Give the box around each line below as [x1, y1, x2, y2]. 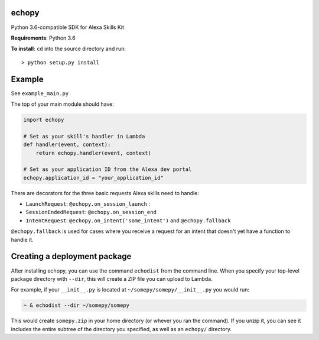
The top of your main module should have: [11, 101, 115, 108]
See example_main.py [11, 89, 69, 97]
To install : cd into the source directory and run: [11, 45, 126, 53]
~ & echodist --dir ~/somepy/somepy [23, 302, 130, 309]
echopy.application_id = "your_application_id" [23, 174, 164, 181]
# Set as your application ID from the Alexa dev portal [23, 166, 192, 173]
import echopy [23, 116, 64, 123]
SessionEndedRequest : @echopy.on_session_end [25, 209, 157, 216]
